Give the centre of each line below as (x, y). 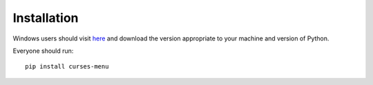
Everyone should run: (43, 51)
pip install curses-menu (67, 66)
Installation (46, 18)
